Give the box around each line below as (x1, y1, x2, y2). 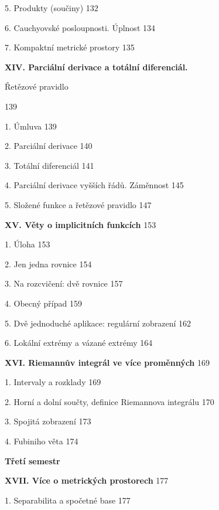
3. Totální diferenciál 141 (5, 159, 94, 171)
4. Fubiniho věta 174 (5, 435, 78, 447)
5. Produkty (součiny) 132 (5, 2, 98, 13)
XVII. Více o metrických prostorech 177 (5, 474, 169, 487)
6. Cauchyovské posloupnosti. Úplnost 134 (5, 21, 155, 33)
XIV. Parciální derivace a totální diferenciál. (5, 60, 188, 73)
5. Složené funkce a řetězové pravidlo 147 (5, 198, 152, 210)
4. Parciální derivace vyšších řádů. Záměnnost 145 (5, 179, 184, 191)
